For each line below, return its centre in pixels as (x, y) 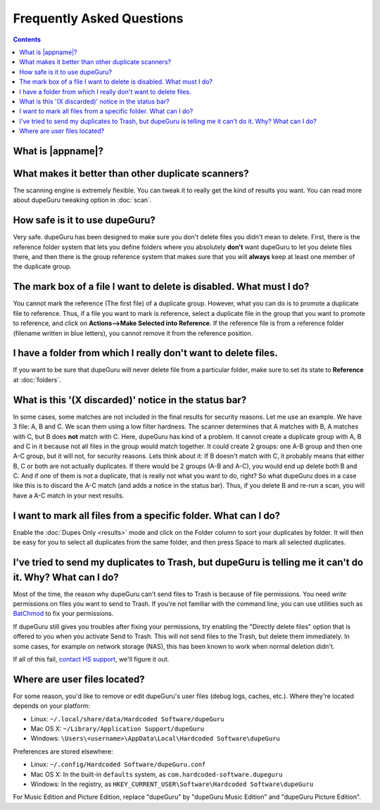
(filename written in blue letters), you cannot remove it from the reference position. (133, 333)
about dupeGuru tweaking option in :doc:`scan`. (82, 200)
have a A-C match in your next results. (69, 495)
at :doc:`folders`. (37, 379)
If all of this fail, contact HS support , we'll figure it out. (91, 659)
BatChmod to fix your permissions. (63, 614)
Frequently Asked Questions (98, 18)
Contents (27, 39)
